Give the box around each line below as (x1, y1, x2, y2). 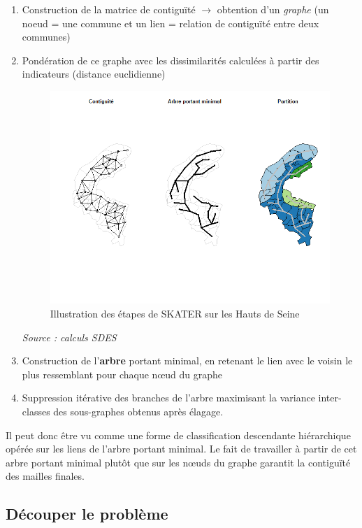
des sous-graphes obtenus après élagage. (53, 404, 224, 419)
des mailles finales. (6, 469, 85, 483)
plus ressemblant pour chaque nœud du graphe (22, 366, 223, 381)
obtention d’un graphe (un (217, 2, 329, 16)
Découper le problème (6, 503, 168, 525)
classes (22, 404, 50, 419)
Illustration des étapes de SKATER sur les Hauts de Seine (50, 306, 300, 321)
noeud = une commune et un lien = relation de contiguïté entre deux (22, 15, 319, 30)
